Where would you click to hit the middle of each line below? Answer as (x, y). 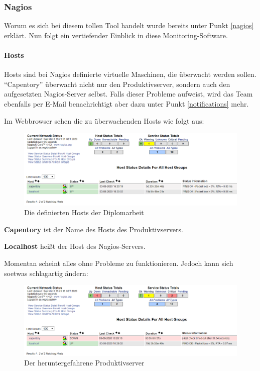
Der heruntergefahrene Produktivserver (84, 363)
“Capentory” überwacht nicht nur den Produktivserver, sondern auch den (117, 84)
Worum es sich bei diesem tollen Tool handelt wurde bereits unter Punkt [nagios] (129, 25)
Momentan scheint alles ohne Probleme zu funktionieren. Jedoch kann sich (119, 263)
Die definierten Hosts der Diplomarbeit (84, 212)
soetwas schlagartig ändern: (46, 273)
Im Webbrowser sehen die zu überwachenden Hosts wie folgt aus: (104, 120)
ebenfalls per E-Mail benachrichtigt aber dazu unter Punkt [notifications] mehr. (126, 103)
